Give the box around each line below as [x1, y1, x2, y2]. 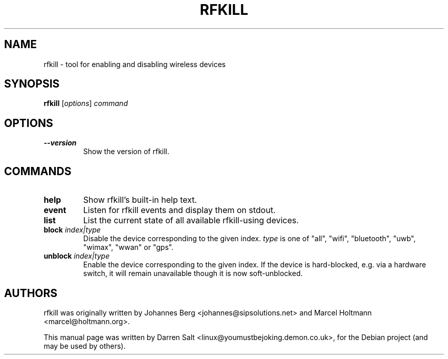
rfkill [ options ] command [43, 99, 128, 108]
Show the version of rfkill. [83, 147, 170, 156]
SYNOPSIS [4, 77, 60, 91]
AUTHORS [4, 286, 58, 300]
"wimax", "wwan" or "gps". [83, 243, 174, 252]
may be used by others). [43, 341, 126, 350]
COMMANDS [4, 164, 72, 178]
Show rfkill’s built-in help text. [83, 195, 197, 205]
